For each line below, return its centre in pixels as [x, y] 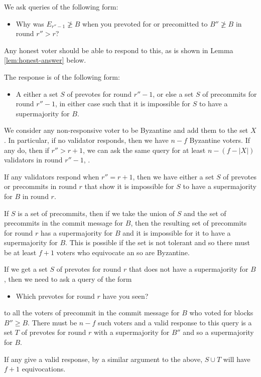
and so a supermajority [218, 332]
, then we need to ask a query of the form [68, 279]
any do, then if [27, 150]
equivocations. [44, 369]
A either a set [37, 93]
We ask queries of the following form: [61, 7]
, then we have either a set [173, 176]
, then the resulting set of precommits [189, 223]
